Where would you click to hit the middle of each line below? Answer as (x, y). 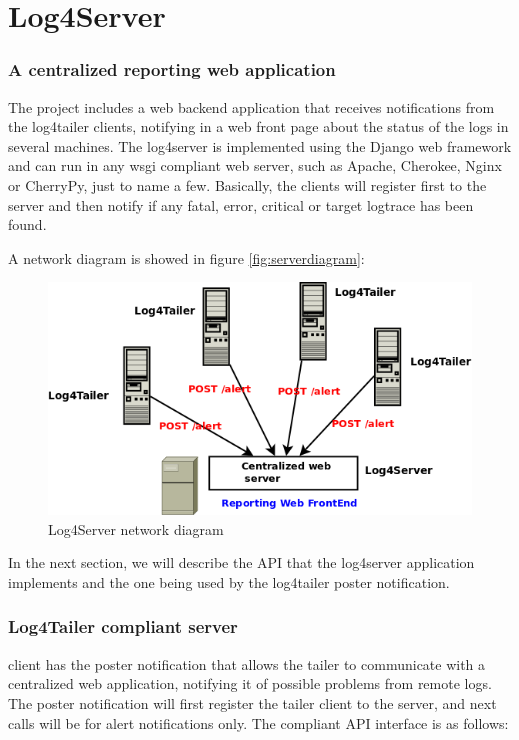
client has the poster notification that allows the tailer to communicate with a (247, 663)
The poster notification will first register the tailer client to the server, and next (252, 702)
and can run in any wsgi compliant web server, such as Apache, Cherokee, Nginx (255, 165)
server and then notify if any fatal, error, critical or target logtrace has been (241, 204)
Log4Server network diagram (136, 528)
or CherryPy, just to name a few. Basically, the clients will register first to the (247, 184)
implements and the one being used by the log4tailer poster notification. (229, 581)
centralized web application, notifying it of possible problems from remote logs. (250, 683)
